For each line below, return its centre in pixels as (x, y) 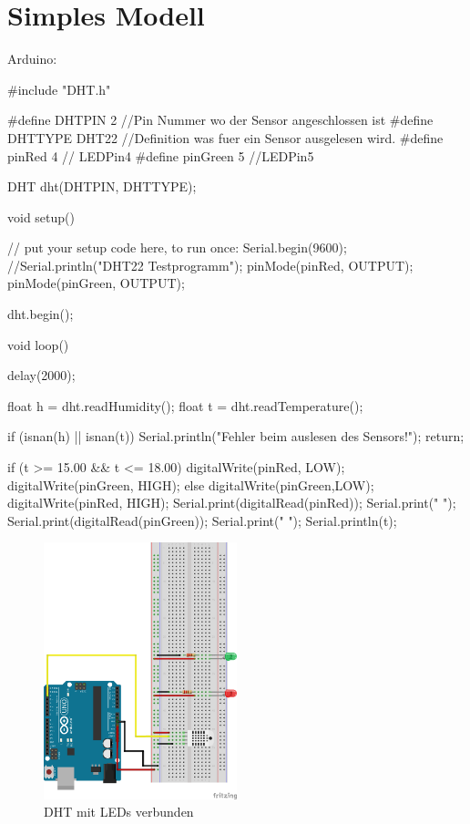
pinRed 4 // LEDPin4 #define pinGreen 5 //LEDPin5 (161, 155)
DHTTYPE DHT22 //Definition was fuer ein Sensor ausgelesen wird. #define (225, 137)
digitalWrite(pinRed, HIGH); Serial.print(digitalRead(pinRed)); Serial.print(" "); (232, 503)
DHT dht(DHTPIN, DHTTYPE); (102, 186)
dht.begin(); (41, 314)
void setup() (41, 216)
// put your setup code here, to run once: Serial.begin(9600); (177, 247)
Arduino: (32, 59)
